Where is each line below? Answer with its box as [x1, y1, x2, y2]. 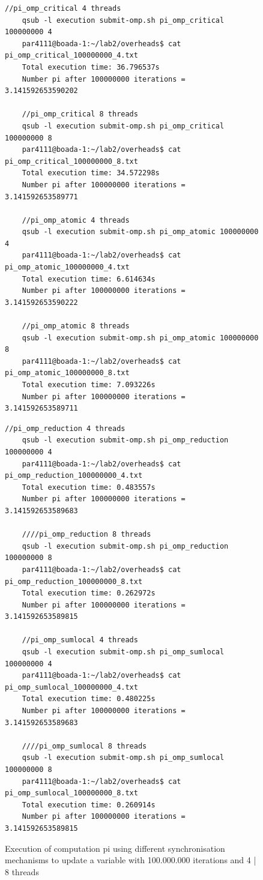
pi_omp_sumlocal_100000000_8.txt [5, 789, 138, 798]
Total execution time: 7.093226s [22, 381, 156, 389]
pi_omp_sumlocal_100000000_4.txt [5, 683, 138, 692]
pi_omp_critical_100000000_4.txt [5, 51, 138, 60]
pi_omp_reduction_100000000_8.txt [5, 577, 143, 586]
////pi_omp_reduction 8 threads [22, 530, 151, 539]
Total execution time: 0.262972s [22, 589, 156, 598]
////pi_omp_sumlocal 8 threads [22, 741, 147, 750]
